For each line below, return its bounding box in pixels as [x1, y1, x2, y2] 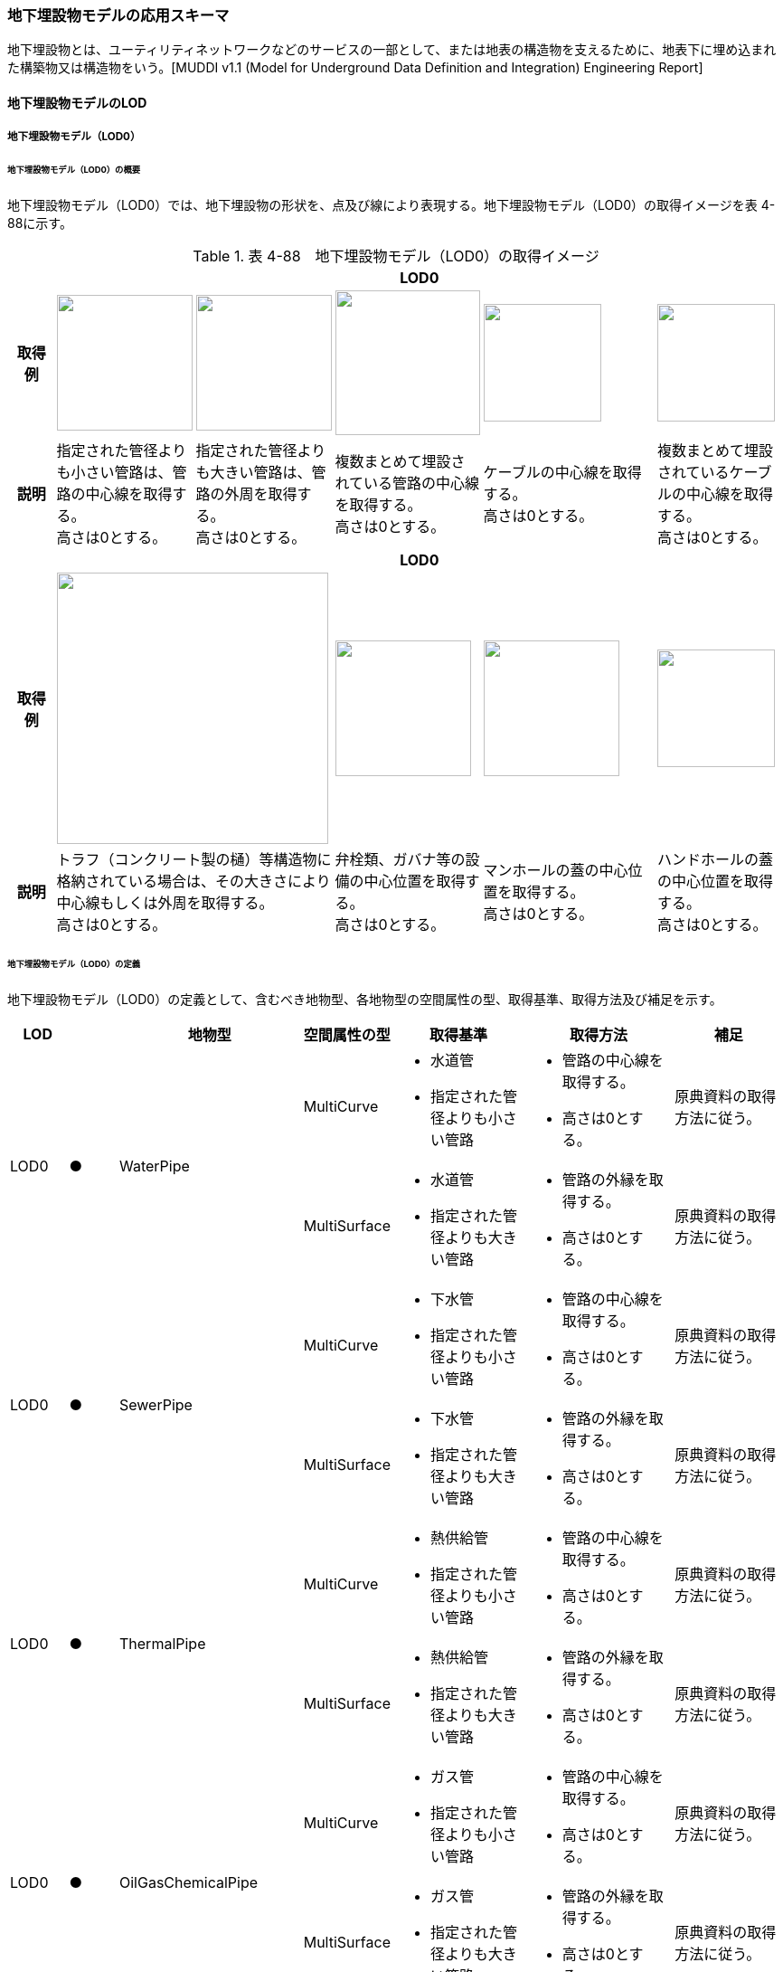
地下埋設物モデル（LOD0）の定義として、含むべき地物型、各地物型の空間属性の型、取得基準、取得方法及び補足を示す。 [7, 991, 722, 1007]
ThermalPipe [118, 1634, 206, 1653]
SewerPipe [118, 1395, 193, 1414]
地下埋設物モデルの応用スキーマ [7, 6, 230, 24]
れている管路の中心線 [335, 474, 480, 493]
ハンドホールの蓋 [657, 850, 774, 869]
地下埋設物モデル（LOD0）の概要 [7, 165, 141, 175]
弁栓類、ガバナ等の [335, 850, 466, 869]
